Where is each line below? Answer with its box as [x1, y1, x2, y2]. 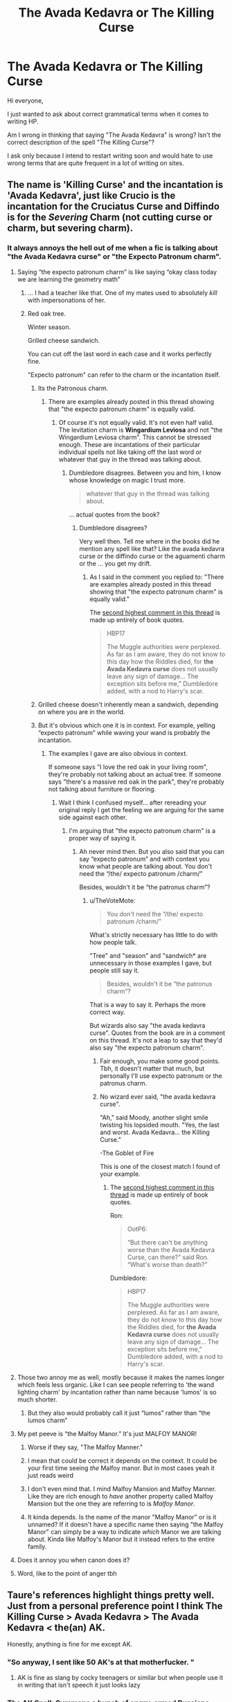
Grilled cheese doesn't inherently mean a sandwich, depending [37, 700, 219, 709]
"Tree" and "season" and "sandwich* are [89, 951, 207, 959]
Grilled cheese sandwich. [27, 336, 100, 344]
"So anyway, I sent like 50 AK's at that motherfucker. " [7, 1658, 195, 1667]
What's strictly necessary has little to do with [89, 930, 218, 938]
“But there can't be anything [127, 1238, 208, 1247]
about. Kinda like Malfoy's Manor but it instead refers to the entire [27, 1535, 215, 1543]
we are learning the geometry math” [17, 275, 121, 283]
